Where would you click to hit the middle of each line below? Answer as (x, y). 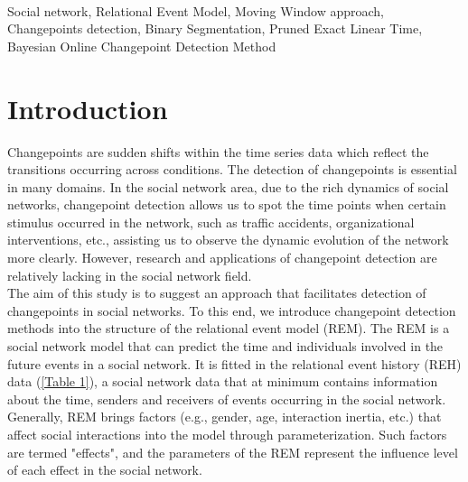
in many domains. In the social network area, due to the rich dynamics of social (228, 186)
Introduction (88, 108)
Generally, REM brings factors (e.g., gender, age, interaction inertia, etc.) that (225, 417)
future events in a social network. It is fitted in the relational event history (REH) (234, 363)
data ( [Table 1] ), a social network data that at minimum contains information (223, 381)
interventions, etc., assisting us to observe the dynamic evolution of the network (228, 240)
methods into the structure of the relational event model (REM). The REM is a (229, 328)
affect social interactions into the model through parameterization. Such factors (227, 434)
